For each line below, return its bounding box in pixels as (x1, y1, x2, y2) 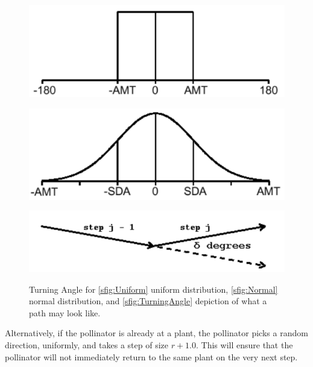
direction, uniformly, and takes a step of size (5, 338, 168, 351)
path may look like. (29, 306, 101, 319)
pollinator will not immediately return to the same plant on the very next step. (5, 350, 298, 363)
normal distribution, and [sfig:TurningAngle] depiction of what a (29, 295, 267, 307)
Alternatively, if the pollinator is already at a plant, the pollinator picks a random (5, 327, 308, 339)
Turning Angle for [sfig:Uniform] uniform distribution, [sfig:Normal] (29, 282, 278, 295)
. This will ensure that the (196, 338, 293, 351)
